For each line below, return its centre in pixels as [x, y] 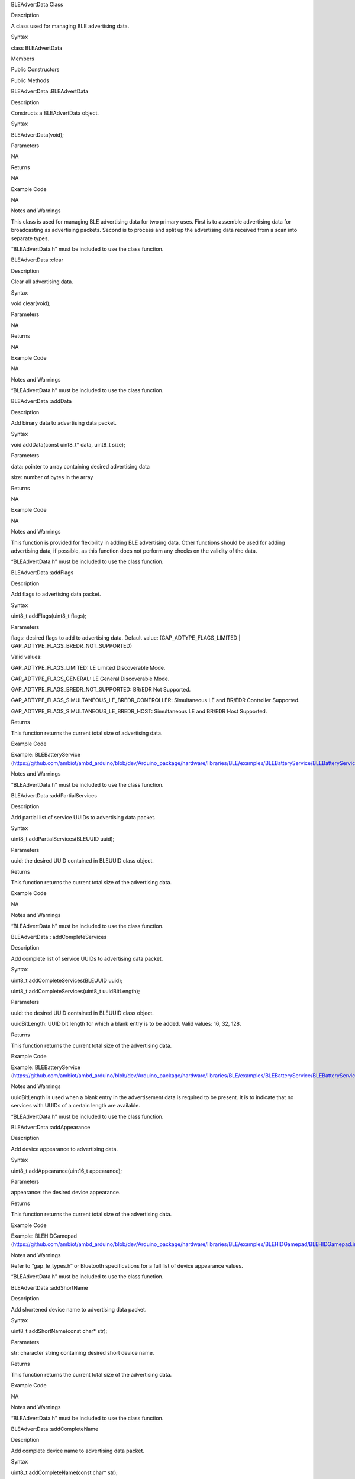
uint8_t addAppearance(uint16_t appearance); [67, 1171]
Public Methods [30, 80]
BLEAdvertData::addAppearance [51, 1128]
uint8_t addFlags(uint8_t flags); [49, 616]
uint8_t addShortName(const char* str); [59, 1331]
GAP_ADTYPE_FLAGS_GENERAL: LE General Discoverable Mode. [90, 679]
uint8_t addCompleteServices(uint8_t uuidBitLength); [75, 991]
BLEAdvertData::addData [41, 401]
